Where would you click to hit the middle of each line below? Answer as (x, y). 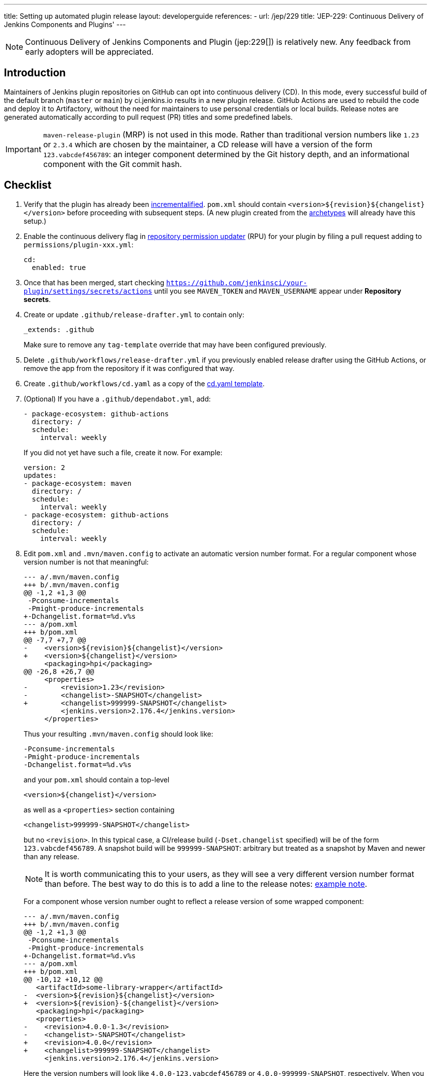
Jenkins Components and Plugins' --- (65, 24)
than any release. (51, 856)
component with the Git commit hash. (112, 164)
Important (23, 149)
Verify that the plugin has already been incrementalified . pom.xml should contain (155, 204)
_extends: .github (59, 329)
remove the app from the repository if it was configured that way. (129, 368)
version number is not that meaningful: (86, 562)
